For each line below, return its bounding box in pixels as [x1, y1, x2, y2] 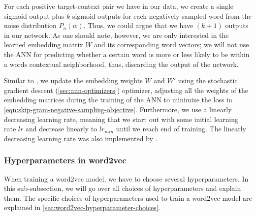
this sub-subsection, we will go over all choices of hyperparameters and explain [4, 183, 241, 193]
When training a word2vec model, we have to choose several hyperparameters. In [4, 173, 249, 184]
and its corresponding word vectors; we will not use [94, 39, 249, 50]
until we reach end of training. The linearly [116, 123, 246, 134]
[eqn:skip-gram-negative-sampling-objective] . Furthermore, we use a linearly [4, 104, 232, 114]
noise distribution [4, 20, 57, 31]
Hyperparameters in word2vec [4, 154, 127, 166]
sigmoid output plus [4, 10, 64, 21]
